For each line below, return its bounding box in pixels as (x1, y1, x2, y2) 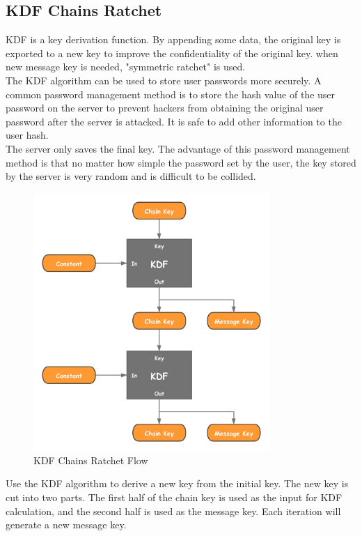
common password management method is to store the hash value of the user (6, 86, 336, 101)
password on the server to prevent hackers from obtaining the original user (6, 100, 324, 115)
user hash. (6, 128, 49, 142)
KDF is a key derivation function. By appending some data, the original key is (6, 32, 341, 47)
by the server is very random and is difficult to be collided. (6, 169, 256, 183)
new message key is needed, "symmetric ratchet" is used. (6, 59, 246, 74)
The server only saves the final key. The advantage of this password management (6, 141, 350, 155)
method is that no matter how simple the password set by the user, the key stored (6, 155, 356, 169)
